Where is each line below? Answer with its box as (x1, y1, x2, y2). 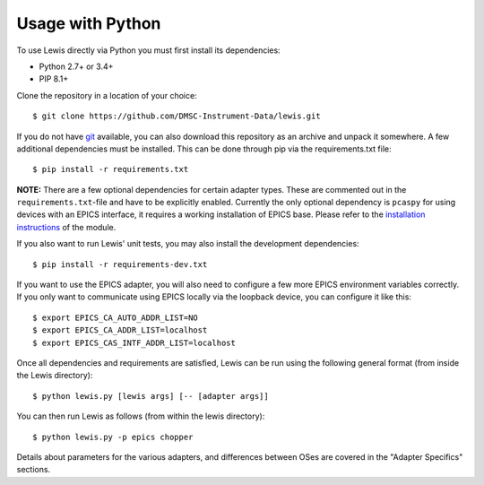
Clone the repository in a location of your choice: (16, 90, 197, 100)
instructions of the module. (16, 221, 117, 232)
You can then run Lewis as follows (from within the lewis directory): (16, 411, 265, 421)
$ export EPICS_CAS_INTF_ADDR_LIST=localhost (32, 337, 237, 348)
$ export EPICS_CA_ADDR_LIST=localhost (32, 325, 208, 335)
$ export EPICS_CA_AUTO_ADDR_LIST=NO (32, 312, 199, 323)
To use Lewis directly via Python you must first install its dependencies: (16, 45, 281, 56)
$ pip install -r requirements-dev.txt (32, 259, 208, 269)
